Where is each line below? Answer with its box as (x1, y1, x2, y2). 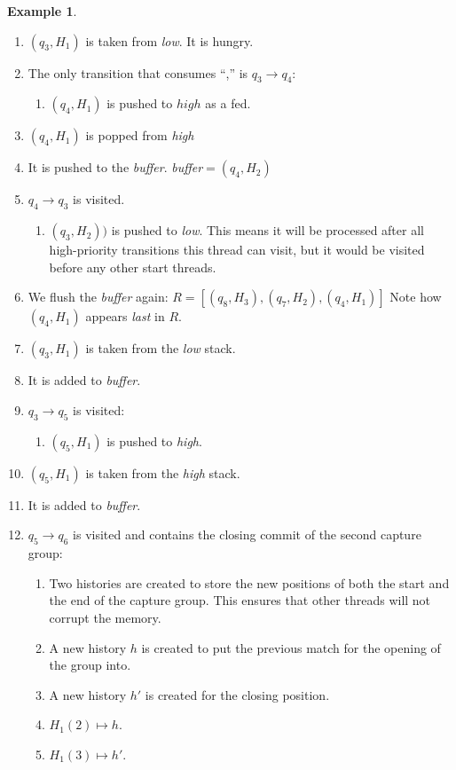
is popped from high (85, 126, 194, 145)
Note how (389, 287, 442, 306)
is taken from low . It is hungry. (85, 31, 254, 50)
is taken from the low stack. (85, 339, 236, 357)
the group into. (49, 656, 131, 674)
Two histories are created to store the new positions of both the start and (49, 573, 450, 592)
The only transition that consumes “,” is (28, 63, 248, 82)
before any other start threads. (49, 257, 216, 276)
